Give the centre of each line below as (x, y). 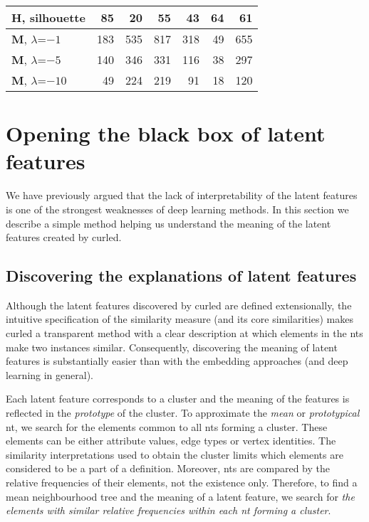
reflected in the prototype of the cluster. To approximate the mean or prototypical (183, 413)
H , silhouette (48, 17)
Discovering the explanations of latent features (181, 276)
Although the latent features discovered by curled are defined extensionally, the (179, 305)
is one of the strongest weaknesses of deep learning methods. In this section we (177, 209)
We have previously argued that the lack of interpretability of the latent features (182, 195)
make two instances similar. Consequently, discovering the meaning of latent (172, 347)
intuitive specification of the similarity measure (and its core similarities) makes (180, 319)
